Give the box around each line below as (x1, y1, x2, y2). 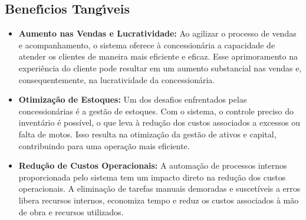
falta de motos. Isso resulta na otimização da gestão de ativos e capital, (18, 127, 277, 140)
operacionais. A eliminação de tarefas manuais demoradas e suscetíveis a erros (18, 182, 301, 195)
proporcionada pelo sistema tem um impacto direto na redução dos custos (18, 170, 286, 183)
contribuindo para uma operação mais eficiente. (18, 139, 190, 152)
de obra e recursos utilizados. (18, 205, 124, 218)
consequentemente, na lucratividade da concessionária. (18, 73, 215, 86)
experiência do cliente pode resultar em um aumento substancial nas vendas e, (18, 61, 302, 74)
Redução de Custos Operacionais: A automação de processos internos (18, 159, 287, 172)
